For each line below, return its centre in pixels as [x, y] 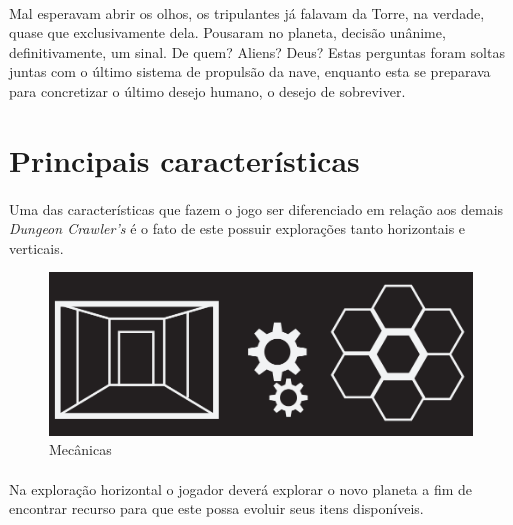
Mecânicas [80, 449]
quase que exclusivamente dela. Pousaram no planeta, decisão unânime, [227, 32]
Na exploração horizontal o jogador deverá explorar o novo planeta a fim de [241, 488]
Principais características [184, 159]
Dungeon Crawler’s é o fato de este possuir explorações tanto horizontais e [237, 228]
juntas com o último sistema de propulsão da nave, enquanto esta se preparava [250, 71]
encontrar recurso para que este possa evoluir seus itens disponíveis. [216, 508]
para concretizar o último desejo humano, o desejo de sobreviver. [207, 90]
